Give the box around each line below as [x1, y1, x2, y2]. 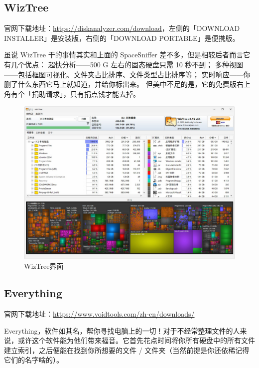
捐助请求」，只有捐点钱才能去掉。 [31, 88, 140, 99]
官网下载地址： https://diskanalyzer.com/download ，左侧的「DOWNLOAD [4, 23, 240, 33]
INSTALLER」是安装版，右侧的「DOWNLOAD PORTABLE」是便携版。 [4, 32, 240, 43]
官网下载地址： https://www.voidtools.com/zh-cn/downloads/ [4, 308, 195, 319]
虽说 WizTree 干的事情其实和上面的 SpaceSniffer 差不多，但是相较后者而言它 [4, 49, 251, 60]
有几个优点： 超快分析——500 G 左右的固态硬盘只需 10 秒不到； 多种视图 [4, 59, 243, 69]
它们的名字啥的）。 [4, 355, 63, 365]
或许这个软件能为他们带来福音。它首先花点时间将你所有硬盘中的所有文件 [17, 335, 255, 346]
